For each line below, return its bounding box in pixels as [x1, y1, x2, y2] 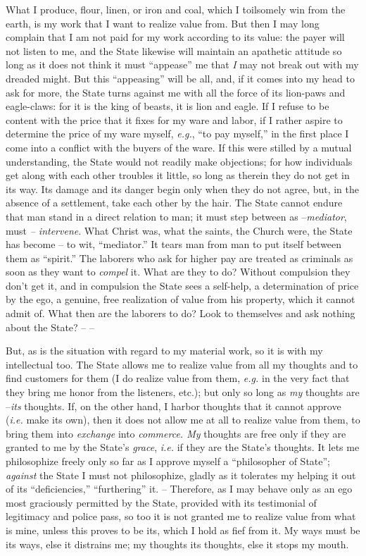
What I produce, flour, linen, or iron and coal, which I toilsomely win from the [6, 2, 346, 16]
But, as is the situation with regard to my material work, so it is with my [6, 343, 323, 358]
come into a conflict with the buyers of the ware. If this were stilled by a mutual [6, 140, 352, 154]
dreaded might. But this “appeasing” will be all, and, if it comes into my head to [6, 70, 355, 85]
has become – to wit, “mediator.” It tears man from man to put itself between [6, 237, 342, 252]
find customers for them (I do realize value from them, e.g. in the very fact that [6, 371, 350, 385]
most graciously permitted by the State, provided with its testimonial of [6, 495, 317, 509]
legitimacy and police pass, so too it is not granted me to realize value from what [6, 509, 356, 524]
